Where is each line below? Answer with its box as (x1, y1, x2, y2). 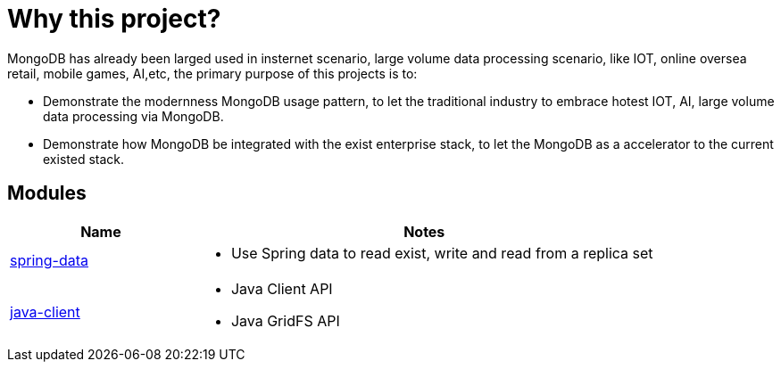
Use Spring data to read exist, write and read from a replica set (230, 243, 653, 262)
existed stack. (43, 151, 124, 167)
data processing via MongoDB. (43, 108, 224, 124)
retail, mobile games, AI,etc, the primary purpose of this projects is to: (7, 65, 418, 81)
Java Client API (230, 279, 333, 298)
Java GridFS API (230, 311, 340, 330)
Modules (7, 182, 87, 205)
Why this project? (7, 4, 221, 34)
